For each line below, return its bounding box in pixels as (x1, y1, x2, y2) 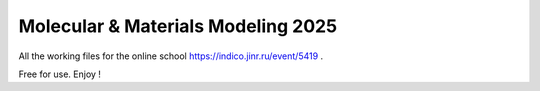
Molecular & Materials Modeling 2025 (18, 15, 338, 37)
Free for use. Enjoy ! (18, 68, 102, 80)
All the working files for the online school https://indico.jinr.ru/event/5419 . (18, 50, 324, 62)
